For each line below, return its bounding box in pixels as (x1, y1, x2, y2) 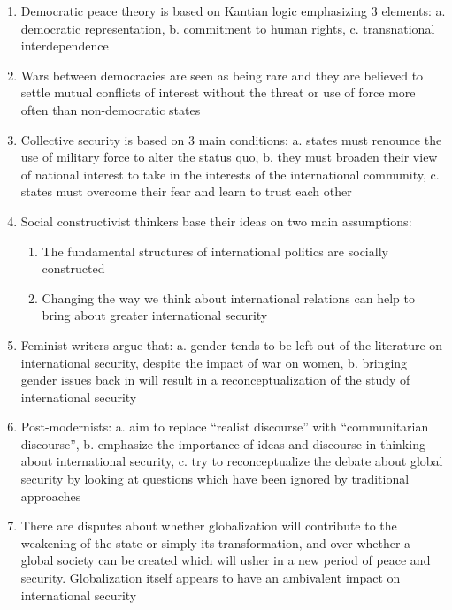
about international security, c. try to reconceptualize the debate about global (20, 452, 443, 470)
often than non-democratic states (20, 100, 201, 118)
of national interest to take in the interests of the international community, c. (20, 164, 440, 183)
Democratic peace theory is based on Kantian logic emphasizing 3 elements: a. (20, 2, 446, 19)
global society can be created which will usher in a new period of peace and (20, 551, 431, 569)
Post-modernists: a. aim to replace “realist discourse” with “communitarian (20, 417, 429, 436)
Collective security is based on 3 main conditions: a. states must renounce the (20, 130, 442, 149)
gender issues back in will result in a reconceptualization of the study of (20, 370, 410, 389)
